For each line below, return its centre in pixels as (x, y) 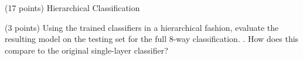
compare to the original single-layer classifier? (86, 50)
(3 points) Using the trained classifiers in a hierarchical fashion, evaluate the (142, 27)
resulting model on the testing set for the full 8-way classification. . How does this (152, 39)
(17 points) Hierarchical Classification (72, 8)
